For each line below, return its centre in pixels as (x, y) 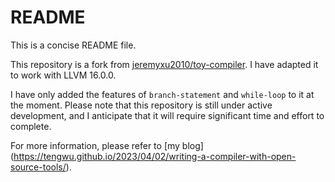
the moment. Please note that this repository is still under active (141, 105)
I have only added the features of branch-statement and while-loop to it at (162, 94)
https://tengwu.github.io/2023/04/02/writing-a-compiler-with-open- (155, 156)
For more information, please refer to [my (95, 145)
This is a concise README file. (73, 45)
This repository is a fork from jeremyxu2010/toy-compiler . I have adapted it (164, 64)
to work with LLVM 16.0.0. (63, 75)
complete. (31, 126)
